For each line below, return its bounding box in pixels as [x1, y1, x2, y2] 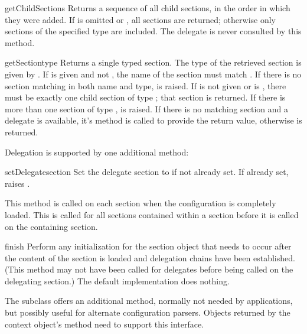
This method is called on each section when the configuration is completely [5, 197, 276, 209]
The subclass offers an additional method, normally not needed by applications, [5, 294, 293, 307]
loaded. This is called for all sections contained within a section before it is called [5, 208, 299, 220]
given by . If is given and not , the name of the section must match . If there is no [5, 67, 302, 80]
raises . [5, 177, 30, 189]
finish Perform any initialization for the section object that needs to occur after [5, 240, 292, 252]
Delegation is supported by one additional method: [5, 145, 189, 158]
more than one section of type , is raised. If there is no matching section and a [5, 102, 288, 115]
